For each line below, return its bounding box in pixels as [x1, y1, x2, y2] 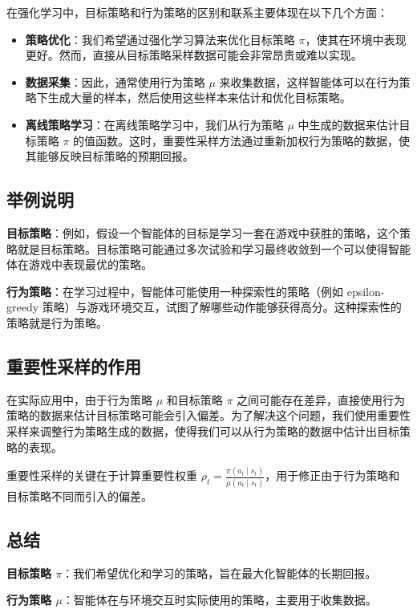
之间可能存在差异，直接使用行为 [237, 391, 406, 408]
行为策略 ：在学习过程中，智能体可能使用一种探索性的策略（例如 [6, 282, 343, 299]
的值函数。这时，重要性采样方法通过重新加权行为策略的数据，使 [73, 132, 411, 148]
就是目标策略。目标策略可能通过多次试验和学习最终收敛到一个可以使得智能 [17, 240, 411, 257]
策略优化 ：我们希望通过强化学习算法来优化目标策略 [25, 30, 295, 47]
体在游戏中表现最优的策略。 [6, 256, 152, 273]
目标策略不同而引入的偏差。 [6, 487, 152, 504]
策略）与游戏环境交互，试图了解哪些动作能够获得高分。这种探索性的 [42, 298, 402, 315]
